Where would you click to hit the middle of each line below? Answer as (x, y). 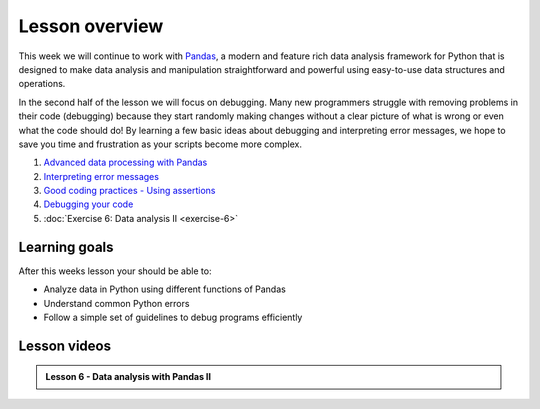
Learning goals (66, 246)
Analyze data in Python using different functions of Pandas (165, 289)
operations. (42, 84)
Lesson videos (65, 345)
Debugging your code (88, 204)
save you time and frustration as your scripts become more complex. (160, 144)
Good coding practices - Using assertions (129, 191)
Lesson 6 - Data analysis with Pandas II (128, 377)
